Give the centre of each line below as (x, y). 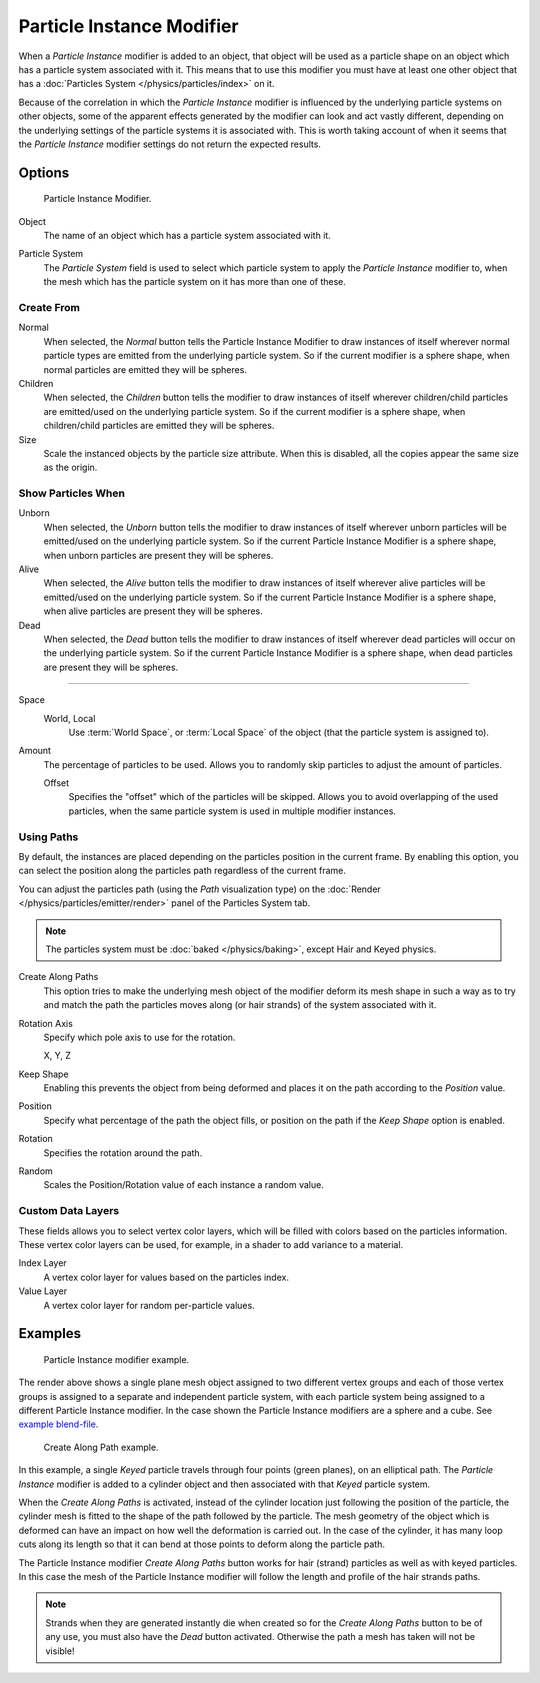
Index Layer (42, 1263)
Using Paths (48, 837)
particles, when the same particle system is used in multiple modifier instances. (232, 811)
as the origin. (70, 467)
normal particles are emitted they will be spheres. (145, 369)
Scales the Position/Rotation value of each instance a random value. (183, 1185)
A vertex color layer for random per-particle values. (149, 1305)
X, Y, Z (57, 1056)
